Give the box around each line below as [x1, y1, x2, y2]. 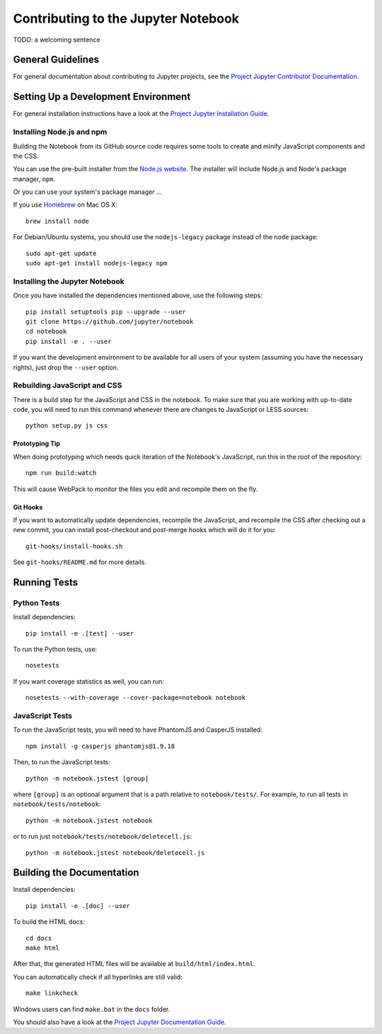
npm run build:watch [25, 469, 97, 477]
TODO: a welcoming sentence [13, 35, 100, 44]
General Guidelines [13, 54, 99, 66]
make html [25, 944, 59, 952]
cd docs [25, 934, 52, 942]
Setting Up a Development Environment [13, 91, 191, 103]
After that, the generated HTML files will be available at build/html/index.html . [13, 960, 255, 968]
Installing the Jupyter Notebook [13, 276, 125, 286]
